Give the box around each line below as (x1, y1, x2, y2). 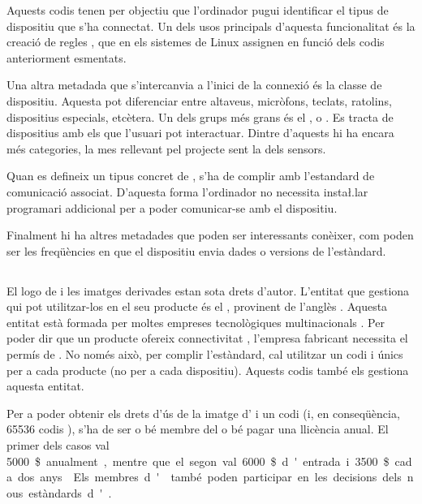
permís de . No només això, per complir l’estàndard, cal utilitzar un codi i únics (6, 346, 403, 363)
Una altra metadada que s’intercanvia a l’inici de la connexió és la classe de (6, 76, 382, 93)
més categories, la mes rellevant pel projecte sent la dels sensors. (6, 140, 326, 157)
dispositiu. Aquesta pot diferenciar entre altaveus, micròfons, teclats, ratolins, (6, 92, 392, 109)
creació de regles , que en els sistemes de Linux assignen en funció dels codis (6, 33, 385, 50)
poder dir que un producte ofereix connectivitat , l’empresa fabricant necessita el (6, 330, 408, 347)
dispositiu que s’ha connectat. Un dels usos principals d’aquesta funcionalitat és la (6, 17, 416, 34)
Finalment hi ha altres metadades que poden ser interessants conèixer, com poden (6, 226, 414, 243)
